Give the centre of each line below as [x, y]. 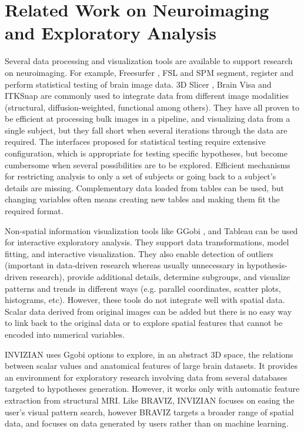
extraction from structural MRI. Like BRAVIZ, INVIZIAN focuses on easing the [150, 400]
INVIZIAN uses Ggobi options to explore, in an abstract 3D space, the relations [149, 354]
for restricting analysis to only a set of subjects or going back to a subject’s [141, 176]
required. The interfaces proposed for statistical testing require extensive [135, 141]
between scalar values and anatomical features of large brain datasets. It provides [151, 366]
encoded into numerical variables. [65, 334]
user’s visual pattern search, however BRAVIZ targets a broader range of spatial [149, 412]
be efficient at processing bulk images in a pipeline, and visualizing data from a [148, 119]
